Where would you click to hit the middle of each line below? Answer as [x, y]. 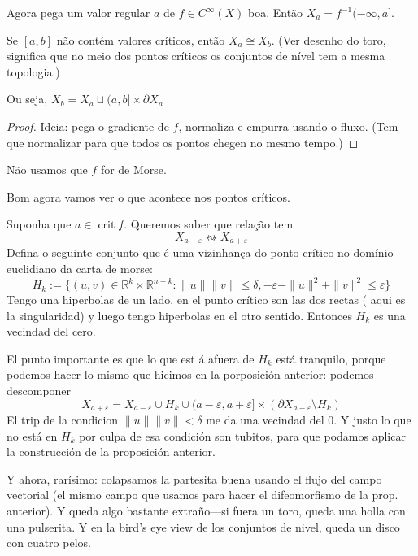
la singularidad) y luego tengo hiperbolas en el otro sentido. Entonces [179, 315]
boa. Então [276, 12]
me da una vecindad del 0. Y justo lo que [309, 420]
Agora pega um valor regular [78, 12]
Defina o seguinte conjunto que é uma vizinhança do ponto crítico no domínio [200, 252]
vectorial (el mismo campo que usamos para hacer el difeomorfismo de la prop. [202, 495]
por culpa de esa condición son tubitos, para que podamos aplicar [242, 435]
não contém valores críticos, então [141, 39]
